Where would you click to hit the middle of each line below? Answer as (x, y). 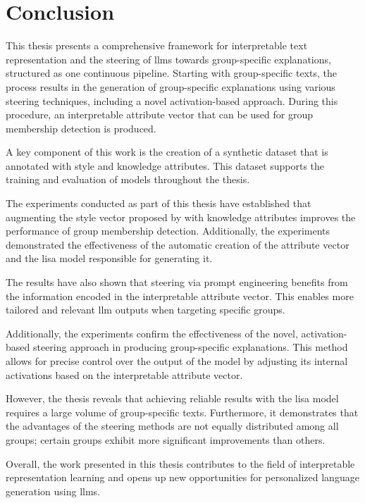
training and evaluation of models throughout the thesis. (128, 179)
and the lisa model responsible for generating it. (109, 258)
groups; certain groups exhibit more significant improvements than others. (166, 439)
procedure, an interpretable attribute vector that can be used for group (159, 114)
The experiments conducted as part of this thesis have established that (159, 203)
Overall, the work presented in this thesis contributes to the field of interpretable (180, 463)
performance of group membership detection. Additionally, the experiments (168, 231)
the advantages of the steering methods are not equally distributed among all (172, 426)
